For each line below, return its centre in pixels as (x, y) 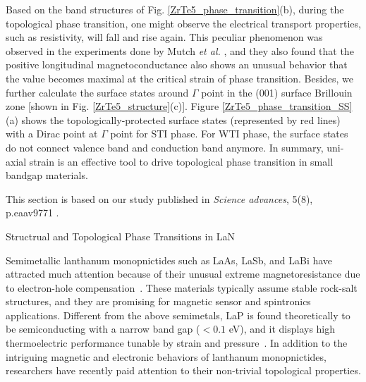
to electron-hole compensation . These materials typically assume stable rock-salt (182, 287)
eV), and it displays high (282, 329)
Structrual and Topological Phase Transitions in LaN (121, 236)
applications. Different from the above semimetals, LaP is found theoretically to (178, 315)
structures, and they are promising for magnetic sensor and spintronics (158, 301)
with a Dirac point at (52, 134)
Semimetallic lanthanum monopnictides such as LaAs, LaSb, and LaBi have (169, 260)
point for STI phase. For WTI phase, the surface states (229, 134)
